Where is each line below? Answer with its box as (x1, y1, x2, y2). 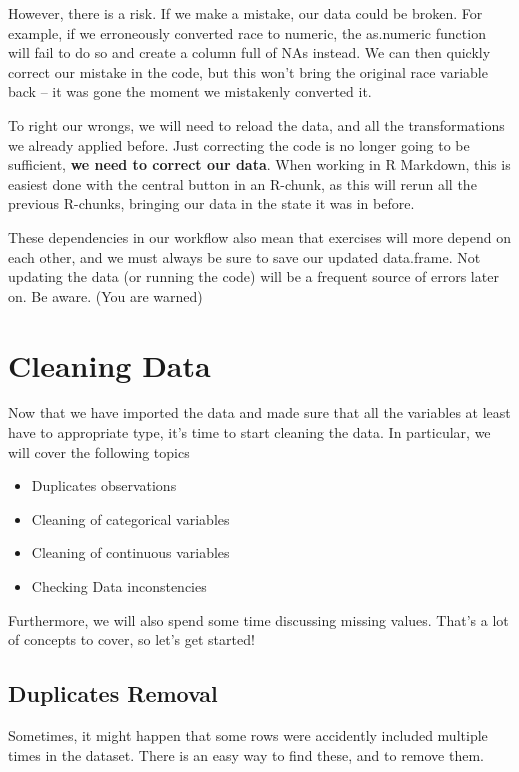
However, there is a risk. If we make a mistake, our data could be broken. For (8, 3, 483, 23)
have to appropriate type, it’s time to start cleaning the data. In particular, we (8, 422, 491, 443)
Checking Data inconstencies (31, 576, 207, 596)
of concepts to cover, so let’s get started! (8, 629, 255, 650)
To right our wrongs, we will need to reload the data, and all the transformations (8, 114, 505, 135)
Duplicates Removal (8, 678, 218, 709)
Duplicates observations (31, 475, 177, 496)
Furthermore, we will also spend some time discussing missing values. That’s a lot (8, 609, 509, 630)
